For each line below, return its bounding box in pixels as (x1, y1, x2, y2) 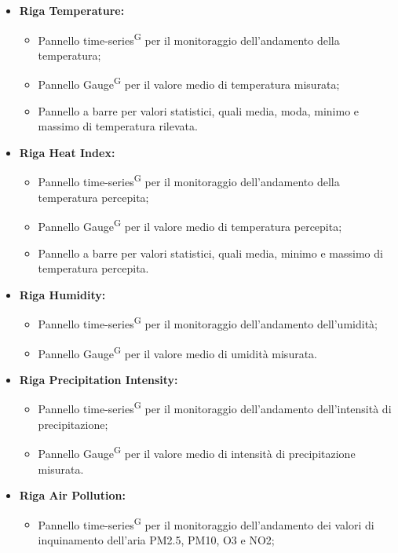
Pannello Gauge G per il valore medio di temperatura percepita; (38, 216, 342, 234)
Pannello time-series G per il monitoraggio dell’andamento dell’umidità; (38, 313, 378, 331)
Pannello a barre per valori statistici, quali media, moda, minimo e (38, 102, 360, 119)
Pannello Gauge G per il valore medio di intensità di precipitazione (38, 443, 356, 461)
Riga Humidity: (19, 286, 106, 302)
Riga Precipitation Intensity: (19, 371, 178, 387)
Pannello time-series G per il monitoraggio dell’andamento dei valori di (38, 514, 374, 533)
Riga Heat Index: (19, 144, 115, 160)
